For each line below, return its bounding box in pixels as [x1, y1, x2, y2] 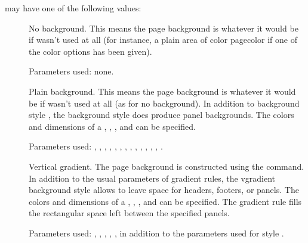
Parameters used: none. [29, 65, 114, 77]
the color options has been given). [29, 45, 152, 57]
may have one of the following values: [5, 2, 141, 14]
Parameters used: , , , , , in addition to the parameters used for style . [29, 226, 284, 239]
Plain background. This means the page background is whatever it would [29, 85, 296, 97]
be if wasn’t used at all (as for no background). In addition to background [29, 96, 300, 109]
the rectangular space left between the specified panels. [29, 207, 230, 219]
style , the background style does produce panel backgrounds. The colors [29, 108, 294, 121]
